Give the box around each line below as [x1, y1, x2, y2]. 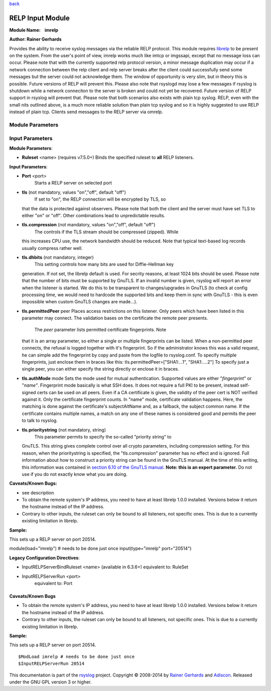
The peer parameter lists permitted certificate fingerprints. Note [34, 326, 167, 332]
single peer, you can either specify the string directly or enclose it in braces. [22, 366, 179, 372]
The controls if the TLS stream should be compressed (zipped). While [34, 229, 179, 235]
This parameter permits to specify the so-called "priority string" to [34, 434, 172, 440]
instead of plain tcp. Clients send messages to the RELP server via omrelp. [9, 109, 163, 115]
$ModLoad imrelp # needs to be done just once [18, 654, 135, 659]
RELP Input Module [9, 14, 70, 22]
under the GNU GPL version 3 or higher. [9, 679, 92, 685]
